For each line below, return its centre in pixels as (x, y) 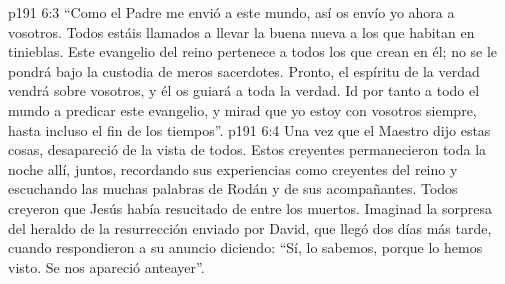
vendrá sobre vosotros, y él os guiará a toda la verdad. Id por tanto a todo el (244, 90)
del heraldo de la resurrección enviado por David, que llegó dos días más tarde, (250, 227)
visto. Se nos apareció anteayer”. (106, 266)
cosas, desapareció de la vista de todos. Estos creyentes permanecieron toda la (247, 149)
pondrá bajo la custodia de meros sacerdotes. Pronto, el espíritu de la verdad (244, 70)
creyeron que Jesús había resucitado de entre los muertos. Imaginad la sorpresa (250, 207)
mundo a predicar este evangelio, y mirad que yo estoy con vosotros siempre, (242, 109)
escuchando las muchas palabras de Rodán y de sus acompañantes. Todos (233, 188)
